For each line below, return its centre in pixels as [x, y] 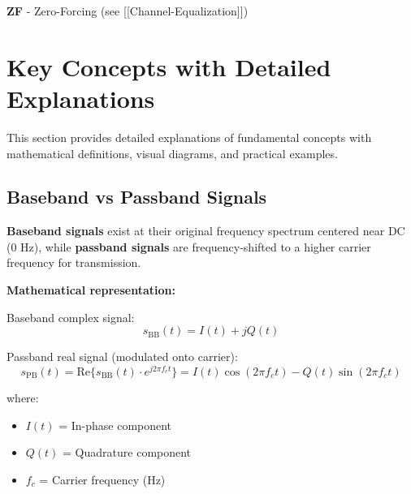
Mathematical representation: [91, 290]
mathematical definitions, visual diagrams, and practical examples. [172, 153]
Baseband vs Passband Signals [137, 197]
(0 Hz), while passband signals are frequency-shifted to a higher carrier [189, 246]
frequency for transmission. [74, 262]
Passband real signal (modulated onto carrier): [122, 357]
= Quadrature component [127, 452]
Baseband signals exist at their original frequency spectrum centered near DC [206, 231]
